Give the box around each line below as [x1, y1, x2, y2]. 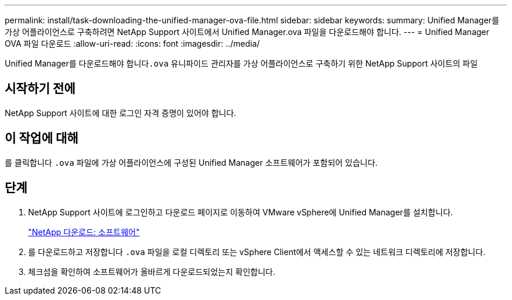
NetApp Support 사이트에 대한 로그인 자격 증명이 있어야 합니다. [5, 107, 237, 118]
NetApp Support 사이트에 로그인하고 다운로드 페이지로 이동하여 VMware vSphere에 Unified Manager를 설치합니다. [28, 207, 453, 217]
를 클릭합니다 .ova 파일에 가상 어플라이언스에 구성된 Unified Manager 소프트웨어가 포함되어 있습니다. [5, 157, 378, 168]
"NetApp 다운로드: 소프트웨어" [28, 226, 140, 237]
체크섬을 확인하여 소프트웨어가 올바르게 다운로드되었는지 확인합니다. [28, 266, 275, 277]
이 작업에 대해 [5, 131, 78, 146]
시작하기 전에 [5, 81, 75, 96]
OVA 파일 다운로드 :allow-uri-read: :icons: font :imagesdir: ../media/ [5, 39, 260, 48]
